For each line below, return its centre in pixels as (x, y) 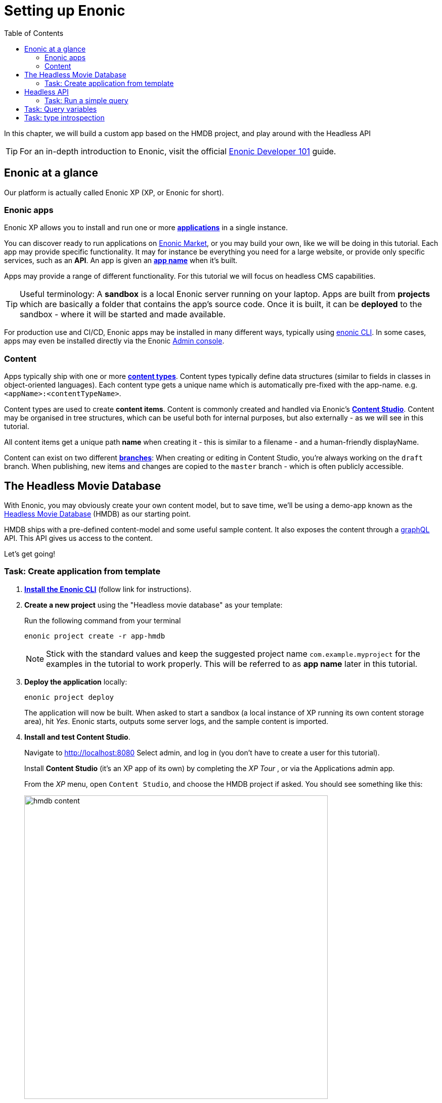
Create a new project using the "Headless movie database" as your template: (153, 605)
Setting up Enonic (65, 11)
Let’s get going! (30, 554)
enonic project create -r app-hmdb (95, 636)
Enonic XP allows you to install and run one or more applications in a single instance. (146, 228)
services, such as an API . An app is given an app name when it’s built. (121, 261)
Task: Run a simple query (86, 100)
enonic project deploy (69, 697)
